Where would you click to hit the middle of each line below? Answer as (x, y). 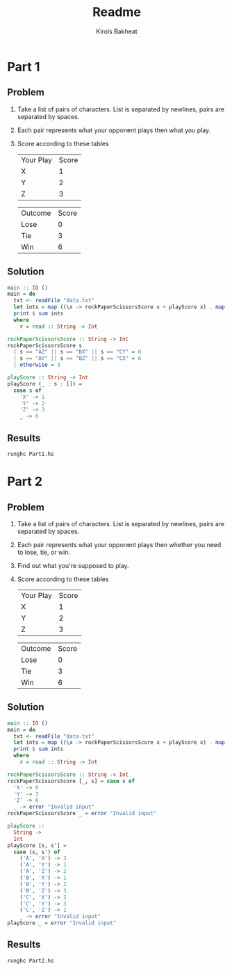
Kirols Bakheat (117, 31)
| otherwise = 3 (37, 365)
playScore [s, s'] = (37, 845)
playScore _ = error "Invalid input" (62, 923)
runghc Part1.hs (31, 454)
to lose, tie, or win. (44, 552)
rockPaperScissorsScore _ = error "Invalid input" (82, 814)
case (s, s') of (37, 852)
